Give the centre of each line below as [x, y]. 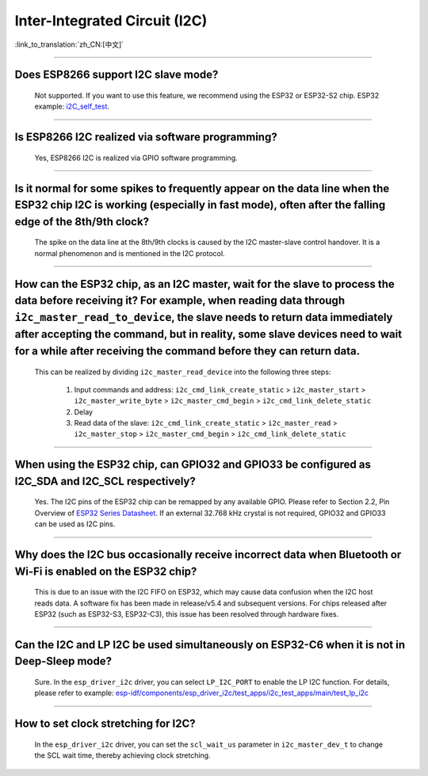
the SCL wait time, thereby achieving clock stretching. [122, 755]
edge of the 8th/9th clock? [82, 222]
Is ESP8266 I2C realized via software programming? [146, 138]
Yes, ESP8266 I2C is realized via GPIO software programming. [136, 158]
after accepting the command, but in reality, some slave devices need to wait [208, 334]
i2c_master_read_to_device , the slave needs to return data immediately [204, 317]
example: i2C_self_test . [72, 106]
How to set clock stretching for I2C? [105, 724]
